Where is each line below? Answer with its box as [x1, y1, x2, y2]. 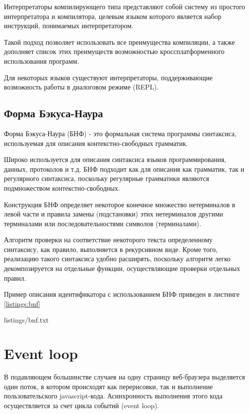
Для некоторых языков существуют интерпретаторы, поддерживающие [4, 72, 213, 82]
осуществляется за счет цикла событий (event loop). [4, 400, 160, 410]
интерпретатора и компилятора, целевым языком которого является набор [4, 11, 221, 21]
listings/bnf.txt [4, 315, 49, 325]
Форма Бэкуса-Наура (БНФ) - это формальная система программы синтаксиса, [4, 128, 237, 138]
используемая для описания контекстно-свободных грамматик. [4, 138, 188, 148]
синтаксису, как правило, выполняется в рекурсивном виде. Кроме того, [4, 244, 218, 254]
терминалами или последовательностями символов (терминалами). [4, 218, 201, 228]
